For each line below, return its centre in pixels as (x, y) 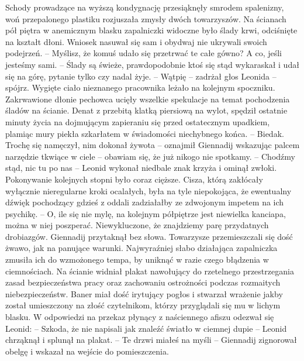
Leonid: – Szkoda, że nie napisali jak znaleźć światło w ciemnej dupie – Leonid (146, 328)
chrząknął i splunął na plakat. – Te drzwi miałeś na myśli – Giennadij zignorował (151, 340)
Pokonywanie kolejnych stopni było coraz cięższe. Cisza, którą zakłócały (134, 179)
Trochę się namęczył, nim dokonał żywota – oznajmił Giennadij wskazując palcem (153, 145)
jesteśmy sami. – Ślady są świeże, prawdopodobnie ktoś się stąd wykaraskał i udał (152, 64)
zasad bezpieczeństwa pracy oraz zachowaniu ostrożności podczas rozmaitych (143, 282)
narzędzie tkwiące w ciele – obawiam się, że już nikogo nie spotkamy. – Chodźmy (150, 156)
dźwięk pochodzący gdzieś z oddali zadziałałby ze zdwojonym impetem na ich (145, 202)
